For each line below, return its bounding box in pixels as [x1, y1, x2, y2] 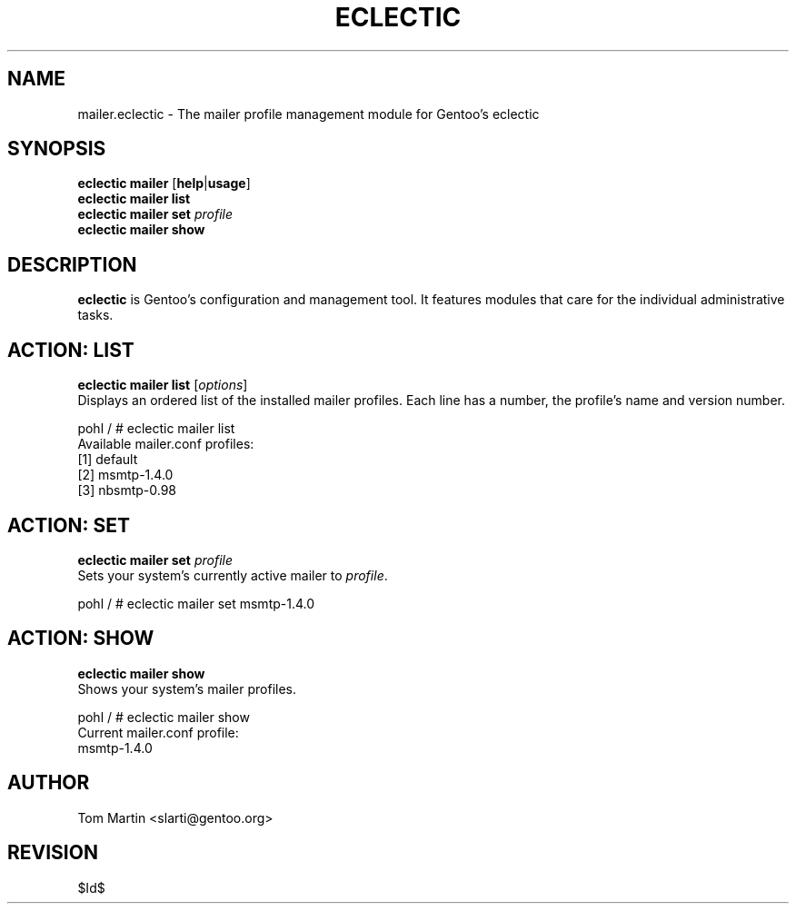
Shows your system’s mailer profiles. [77, 680, 297, 697]
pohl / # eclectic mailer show [77, 708, 250, 725]
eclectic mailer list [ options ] [77, 377, 248, 393]
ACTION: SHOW [7, 627, 154, 650]
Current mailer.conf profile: [77, 724, 239, 740]
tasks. [77, 307, 114, 323]
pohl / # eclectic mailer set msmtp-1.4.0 [77, 595, 315, 611]
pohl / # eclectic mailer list [77, 421, 235, 437]
